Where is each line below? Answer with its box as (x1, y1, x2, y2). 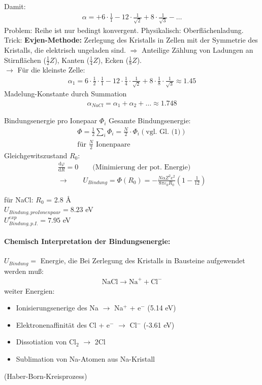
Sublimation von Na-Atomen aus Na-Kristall (16, 354, 155, 364)
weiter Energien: (4, 285, 55, 296)
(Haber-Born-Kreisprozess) (4, 370, 87, 381)
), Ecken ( (97, 54, 129, 65)
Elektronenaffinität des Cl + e (16, 319, 110, 330)
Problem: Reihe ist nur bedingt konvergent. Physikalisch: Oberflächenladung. (4, 24, 244, 35)
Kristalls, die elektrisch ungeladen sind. (4, 45, 126, 55)
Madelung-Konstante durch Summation (4, 88, 127, 99)
